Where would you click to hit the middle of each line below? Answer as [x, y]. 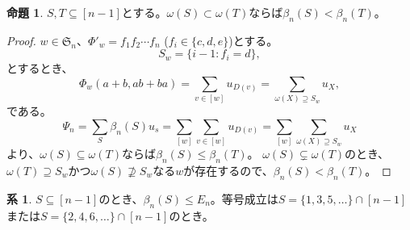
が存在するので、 [228, 171]
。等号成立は [244, 198]
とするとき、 [40, 68]
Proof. [21, 40]
